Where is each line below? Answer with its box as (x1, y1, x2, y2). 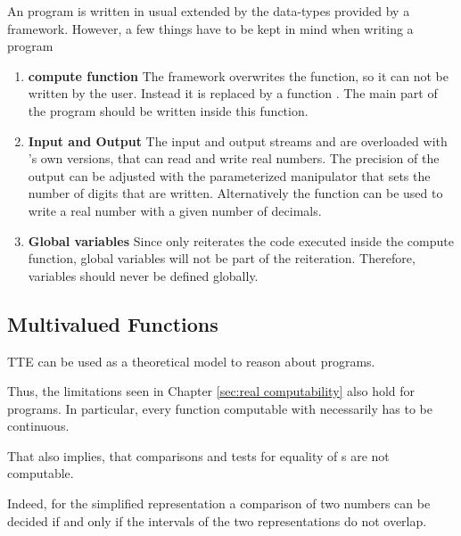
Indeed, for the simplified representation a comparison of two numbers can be (7, 494, 431, 513)
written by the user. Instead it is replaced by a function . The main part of (28, 84, 438, 103)
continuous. (7, 416, 70, 435)
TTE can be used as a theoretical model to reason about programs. (7, 351, 375, 370)
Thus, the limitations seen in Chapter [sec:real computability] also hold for (7, 382, 416, 400)
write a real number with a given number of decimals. (28, 201, 322, 219)
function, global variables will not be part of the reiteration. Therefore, (28, 249, 416, 268)
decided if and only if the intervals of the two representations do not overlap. (7, 511, 427, 530)
